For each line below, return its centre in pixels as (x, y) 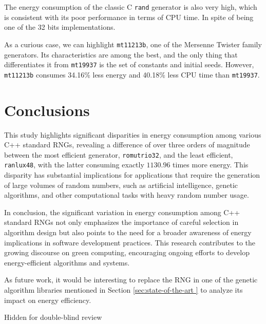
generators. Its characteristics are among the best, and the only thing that (121, 54)
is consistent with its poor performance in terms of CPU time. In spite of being (129, 17)
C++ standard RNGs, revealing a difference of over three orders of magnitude (127, 145)
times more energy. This (211, 165)
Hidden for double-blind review (53, 317)
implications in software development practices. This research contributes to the (130, 242)
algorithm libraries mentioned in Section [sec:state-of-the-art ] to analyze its (123, 289)
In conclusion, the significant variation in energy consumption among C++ (122, 212)
